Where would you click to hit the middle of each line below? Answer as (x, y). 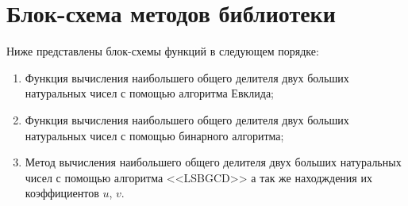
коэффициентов (62, 193)
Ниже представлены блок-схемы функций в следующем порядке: (163, 51)
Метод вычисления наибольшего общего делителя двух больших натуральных (213, 162)
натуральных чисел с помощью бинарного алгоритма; (154, 135)
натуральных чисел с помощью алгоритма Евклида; (150, 93)
